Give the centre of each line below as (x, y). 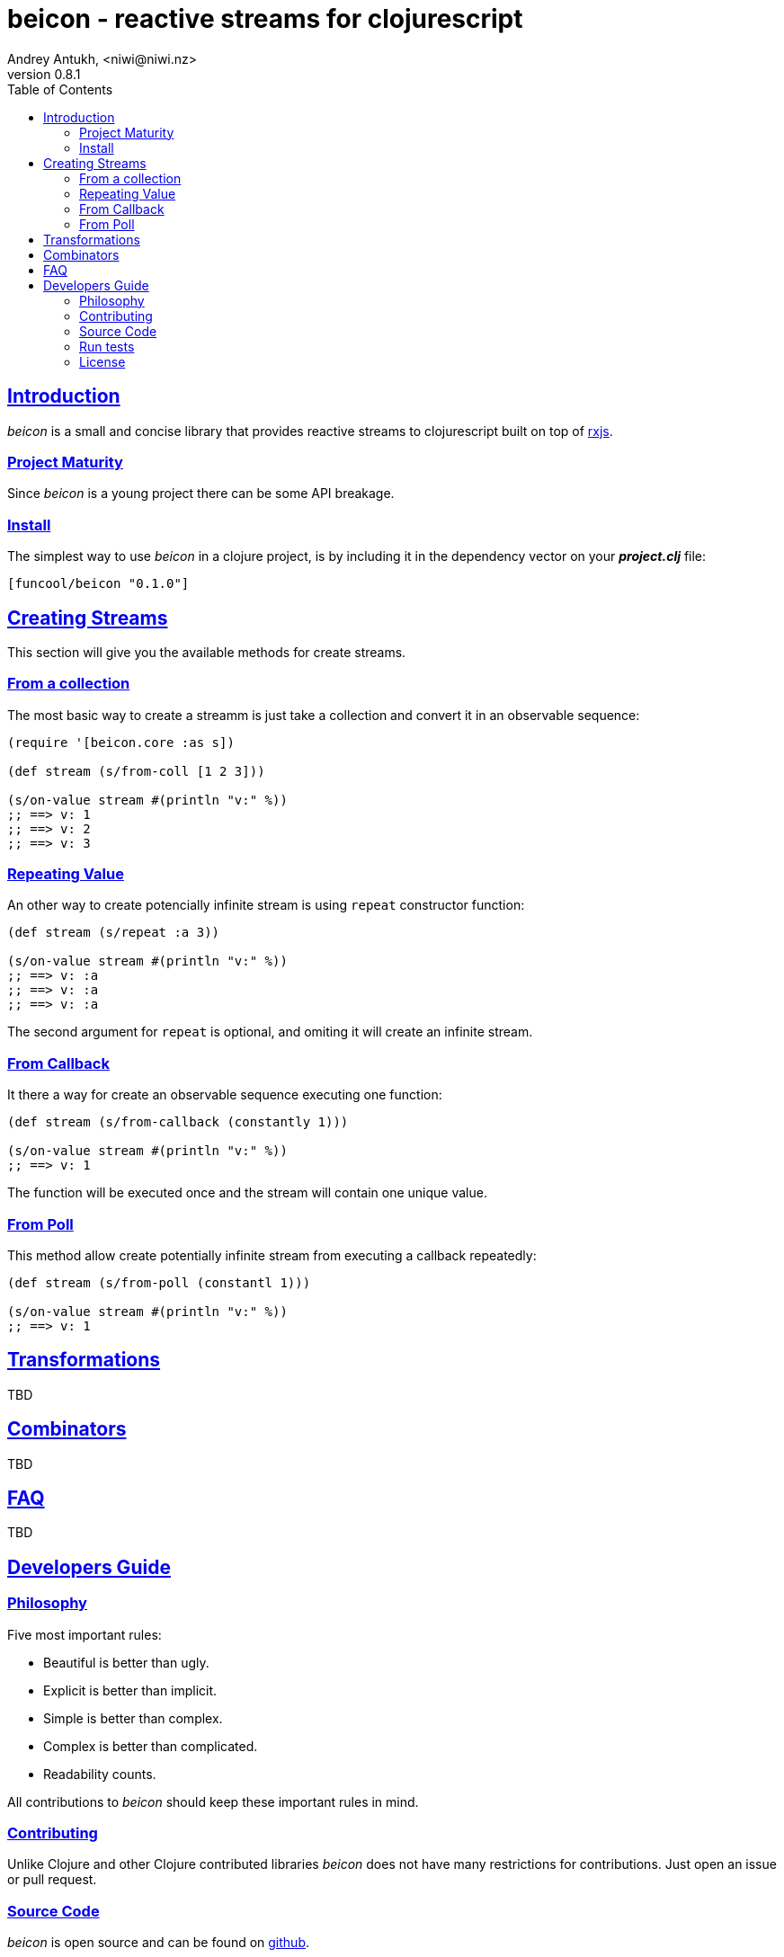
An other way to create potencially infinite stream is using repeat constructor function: (266, 905)
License (102, 361)
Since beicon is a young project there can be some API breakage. (201, 494)
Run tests (107, 346)
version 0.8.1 (44, 74)
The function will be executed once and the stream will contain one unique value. (247, 1193)
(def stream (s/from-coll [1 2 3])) (136, 771)
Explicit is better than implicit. (130, 1690)
